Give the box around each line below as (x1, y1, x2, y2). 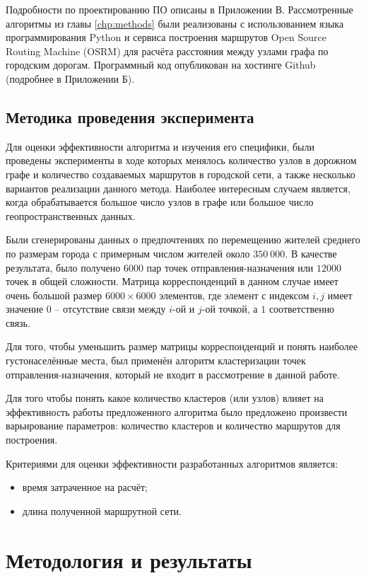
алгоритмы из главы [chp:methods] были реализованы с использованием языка (6, 16, 344, 30)
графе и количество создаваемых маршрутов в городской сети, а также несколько (6, 166, 355, 181)
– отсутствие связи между (54, 301, 166, 316)
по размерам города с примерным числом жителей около (6, 245, 250, 260)
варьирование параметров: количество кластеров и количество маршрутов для (6, 418, 341, 433)
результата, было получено (6, 260, 121, 274)
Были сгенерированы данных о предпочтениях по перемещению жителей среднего (6, 232, 360, 247)
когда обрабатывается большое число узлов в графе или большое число (6, 195, 314, 209)
